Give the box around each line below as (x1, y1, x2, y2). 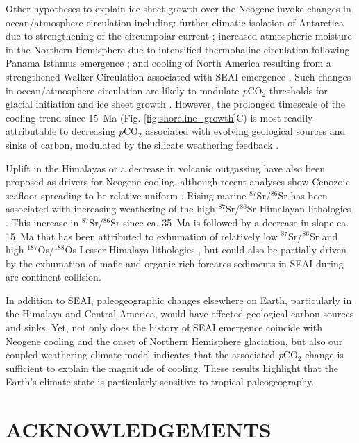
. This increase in (6, 215, 79, 229)
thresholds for (269, 83, 328, 97)
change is (305, 347, 344, 362)
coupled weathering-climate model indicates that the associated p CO (6, 347, 298, 362)
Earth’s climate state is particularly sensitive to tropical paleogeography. (6, 374, 315, 389)
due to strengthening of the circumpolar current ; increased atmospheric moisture (6, 28, 352, 43)
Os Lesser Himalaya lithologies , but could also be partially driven (65, 242, 347, 257)
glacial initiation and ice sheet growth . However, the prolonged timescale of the (6, 97, 346, 111)
